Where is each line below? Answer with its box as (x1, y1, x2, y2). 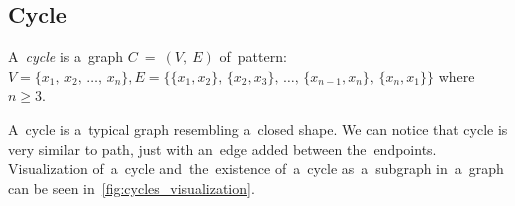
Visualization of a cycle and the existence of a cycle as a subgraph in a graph (8, 158, 504, 179)
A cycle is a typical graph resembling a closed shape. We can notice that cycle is (8, 118, 508, 139)
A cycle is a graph (8, 46, 124, 67)
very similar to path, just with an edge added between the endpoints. (8, 138, 437, 159)
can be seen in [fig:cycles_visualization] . (8, 177, 255, 198)
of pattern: (219, 46, 287, 67)
